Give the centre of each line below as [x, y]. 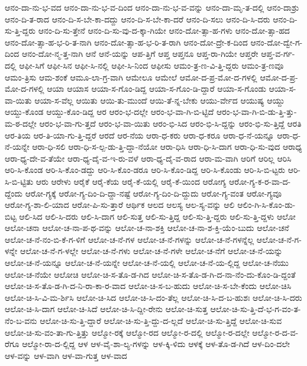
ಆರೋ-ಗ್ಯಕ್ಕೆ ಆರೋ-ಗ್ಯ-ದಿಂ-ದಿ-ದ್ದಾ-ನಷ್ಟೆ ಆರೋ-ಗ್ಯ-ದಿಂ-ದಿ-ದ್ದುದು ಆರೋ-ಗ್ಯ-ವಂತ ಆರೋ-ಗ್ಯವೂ [153, 193]
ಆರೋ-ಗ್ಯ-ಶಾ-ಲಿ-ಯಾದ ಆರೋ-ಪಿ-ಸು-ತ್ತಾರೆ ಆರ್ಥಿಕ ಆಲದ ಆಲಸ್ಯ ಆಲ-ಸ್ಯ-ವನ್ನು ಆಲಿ [120, 205]
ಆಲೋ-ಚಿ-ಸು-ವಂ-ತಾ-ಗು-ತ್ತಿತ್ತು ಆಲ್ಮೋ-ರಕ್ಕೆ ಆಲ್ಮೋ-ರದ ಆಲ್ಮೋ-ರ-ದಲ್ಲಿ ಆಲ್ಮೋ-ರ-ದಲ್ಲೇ [127, 332]
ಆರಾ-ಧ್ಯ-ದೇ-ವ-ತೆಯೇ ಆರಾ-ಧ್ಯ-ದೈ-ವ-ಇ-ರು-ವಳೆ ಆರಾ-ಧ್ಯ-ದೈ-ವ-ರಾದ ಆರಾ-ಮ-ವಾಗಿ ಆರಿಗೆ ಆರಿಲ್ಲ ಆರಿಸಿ [148, 158]
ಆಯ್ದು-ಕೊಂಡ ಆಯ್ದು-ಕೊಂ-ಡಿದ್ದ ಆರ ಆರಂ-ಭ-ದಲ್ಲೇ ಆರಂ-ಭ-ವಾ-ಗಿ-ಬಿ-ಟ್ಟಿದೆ [109, 112]
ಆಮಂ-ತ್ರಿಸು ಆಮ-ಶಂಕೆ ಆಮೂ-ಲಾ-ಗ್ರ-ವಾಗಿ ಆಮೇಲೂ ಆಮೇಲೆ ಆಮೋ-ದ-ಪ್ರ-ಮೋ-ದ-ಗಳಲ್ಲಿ [131, 77]
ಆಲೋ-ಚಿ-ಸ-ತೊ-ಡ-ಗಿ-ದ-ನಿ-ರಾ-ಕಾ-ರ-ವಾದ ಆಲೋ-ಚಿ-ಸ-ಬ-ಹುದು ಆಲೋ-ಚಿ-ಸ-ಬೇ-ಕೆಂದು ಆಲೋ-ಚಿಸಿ [148, 286]
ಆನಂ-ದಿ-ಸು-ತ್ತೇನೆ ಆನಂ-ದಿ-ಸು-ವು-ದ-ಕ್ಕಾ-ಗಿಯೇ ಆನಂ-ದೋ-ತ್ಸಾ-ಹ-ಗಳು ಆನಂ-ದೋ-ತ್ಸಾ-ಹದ [164, 30]
